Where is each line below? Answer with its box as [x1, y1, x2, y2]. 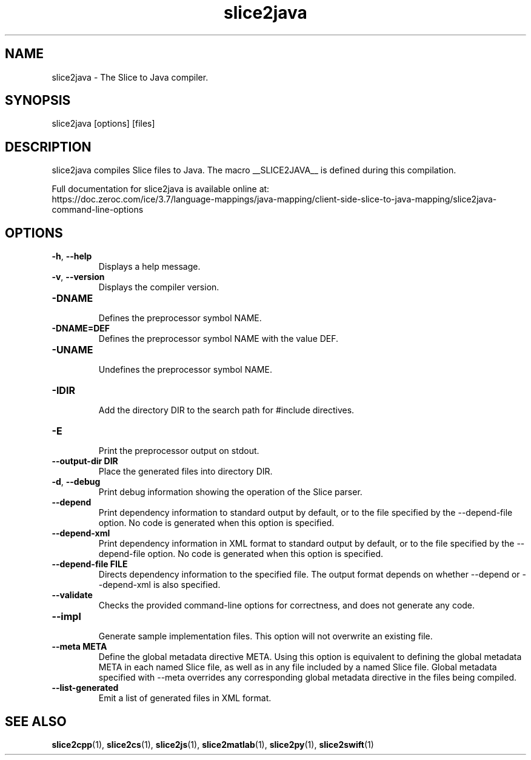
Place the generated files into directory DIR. [98, 466, 273, 477]
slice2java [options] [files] [52, 118, 155, 129]
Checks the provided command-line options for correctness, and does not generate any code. [98, 600, 475, 611]
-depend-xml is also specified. [98, 579, 221, 590]
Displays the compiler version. [98, 282, 219, 293]
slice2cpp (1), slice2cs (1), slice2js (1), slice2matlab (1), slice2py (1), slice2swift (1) [52, 739, 374, 750]
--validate [52, 590, 93, 601]
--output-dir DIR [52, 456, 118, 467]
